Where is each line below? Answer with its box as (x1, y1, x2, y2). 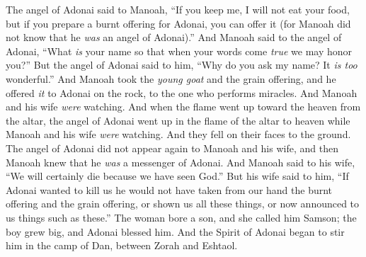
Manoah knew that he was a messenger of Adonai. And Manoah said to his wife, (6, 154, 355, 169)
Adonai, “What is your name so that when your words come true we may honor (6, 43, 353, 58)
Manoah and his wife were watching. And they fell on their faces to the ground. (6, 127, 351, 142)
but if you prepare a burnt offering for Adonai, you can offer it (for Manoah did (6, 16, 351, 30)
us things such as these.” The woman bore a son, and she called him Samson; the (6, 210, 357, 224)
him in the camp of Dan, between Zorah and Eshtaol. (6, 238, 238, 253)
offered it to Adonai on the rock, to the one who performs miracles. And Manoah (6, 85, 358, 100)
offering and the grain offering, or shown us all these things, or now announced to (6, 196, 360, 211)
